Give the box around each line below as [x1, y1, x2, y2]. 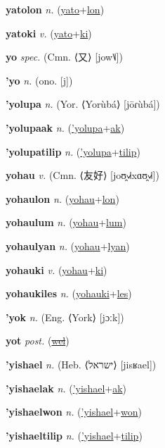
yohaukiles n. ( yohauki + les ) [6, 286, 132, 301]
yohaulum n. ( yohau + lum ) [6, 215, 126, 230]
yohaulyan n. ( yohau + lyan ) [6, 238, 130, 253]
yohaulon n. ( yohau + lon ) [6, 191, 119, 206]
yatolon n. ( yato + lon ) [6, 2, 105, 16]
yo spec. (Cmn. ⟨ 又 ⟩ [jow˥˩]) [6, 49, 123, 64]
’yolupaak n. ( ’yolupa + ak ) [6, 120, 125, 135]
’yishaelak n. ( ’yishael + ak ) [6, 380, 127, 395]
